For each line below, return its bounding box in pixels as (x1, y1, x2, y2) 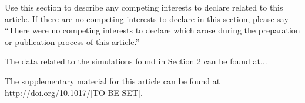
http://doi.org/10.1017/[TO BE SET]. (5, 86, 143, 98)
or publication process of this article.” (5, 35, 140, 47)
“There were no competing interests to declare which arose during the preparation (5, 24, 300, 36)
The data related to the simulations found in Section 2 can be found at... (5, 55, 267, 67)
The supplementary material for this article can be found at (5, 74, 220, 87)
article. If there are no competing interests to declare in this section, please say (5, 12, 289, 25)
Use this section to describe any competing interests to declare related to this (5, 1, 283, 13)
